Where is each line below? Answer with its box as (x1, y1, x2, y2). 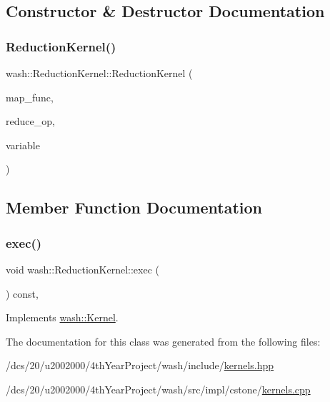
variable (6, 137, 40, 152)
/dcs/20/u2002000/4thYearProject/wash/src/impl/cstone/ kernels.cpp (6, 381, 311, 396)
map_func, (6, 89, 54, 104)
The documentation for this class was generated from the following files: (6, 333, 321, 348)
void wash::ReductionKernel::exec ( (6, 261, 159, 276)
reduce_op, (6, 114, 55, 129)
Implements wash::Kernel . (6, 310, 119, 325)
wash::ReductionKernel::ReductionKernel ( (6, 66, 193, 80)
